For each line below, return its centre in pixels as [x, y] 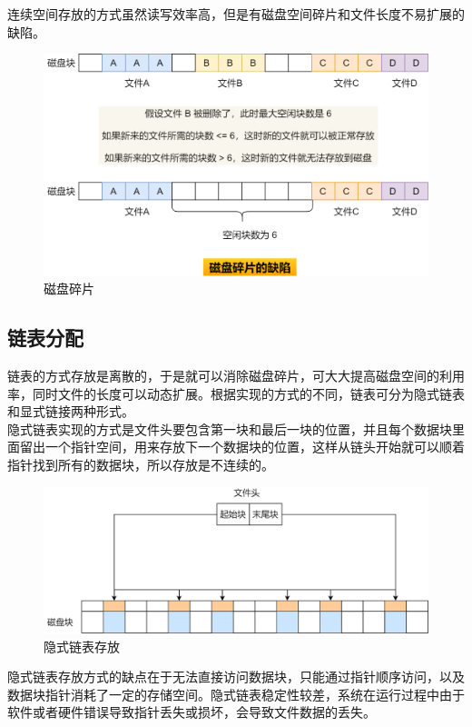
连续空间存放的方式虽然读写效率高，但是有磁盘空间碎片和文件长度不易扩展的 [236, 14]
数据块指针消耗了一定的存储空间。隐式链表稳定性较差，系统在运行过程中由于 [236, 694]
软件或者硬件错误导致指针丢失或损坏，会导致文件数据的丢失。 [192, 712]
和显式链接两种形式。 [71, 411]
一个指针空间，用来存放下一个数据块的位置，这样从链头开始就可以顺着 [255, 447]
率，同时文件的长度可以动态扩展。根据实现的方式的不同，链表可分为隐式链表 [236, 393]
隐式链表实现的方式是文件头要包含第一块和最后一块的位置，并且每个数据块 [230, 428]
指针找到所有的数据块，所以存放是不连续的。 [141, 465]
